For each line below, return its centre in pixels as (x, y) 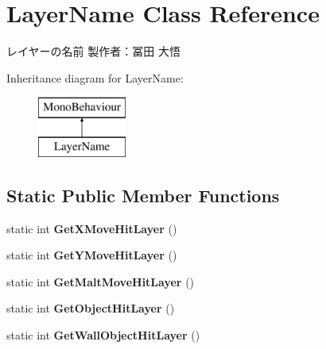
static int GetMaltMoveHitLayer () (101, 281)
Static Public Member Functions (143, 195)
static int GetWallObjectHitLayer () (103, 335)
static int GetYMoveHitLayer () (92, 255)
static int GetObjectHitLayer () (91, 308)
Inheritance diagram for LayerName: (95, 77)
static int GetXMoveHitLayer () (92, 228)
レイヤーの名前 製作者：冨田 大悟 (93, 51)
